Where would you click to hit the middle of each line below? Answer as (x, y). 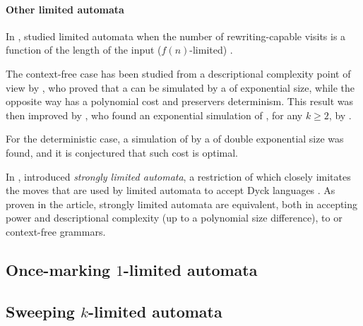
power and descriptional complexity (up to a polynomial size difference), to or (174, 218)
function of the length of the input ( (84, 50)
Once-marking (58, 269)
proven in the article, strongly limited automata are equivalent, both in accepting (182, 204)
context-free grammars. (56, 231)
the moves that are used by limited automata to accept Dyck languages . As (171, 190)
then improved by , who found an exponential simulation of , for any (154, 115)
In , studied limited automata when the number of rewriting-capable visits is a (176, 36)
